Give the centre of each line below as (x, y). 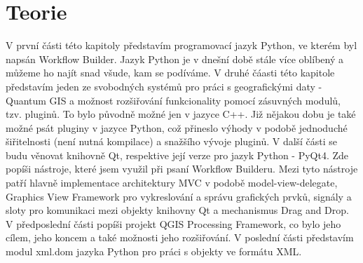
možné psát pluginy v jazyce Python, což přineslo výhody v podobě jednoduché (177, 127)
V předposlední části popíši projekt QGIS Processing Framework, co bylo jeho (173, 223)
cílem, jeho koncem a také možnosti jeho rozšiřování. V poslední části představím (180, 237)
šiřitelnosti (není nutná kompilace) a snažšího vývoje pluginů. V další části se (172, 141)
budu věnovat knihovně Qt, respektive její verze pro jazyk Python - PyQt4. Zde (177, 155)
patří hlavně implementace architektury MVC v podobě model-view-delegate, (172, 183)
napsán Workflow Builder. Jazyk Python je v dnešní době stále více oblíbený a (174, 59)
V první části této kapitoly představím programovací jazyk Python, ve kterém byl (181, 45)
